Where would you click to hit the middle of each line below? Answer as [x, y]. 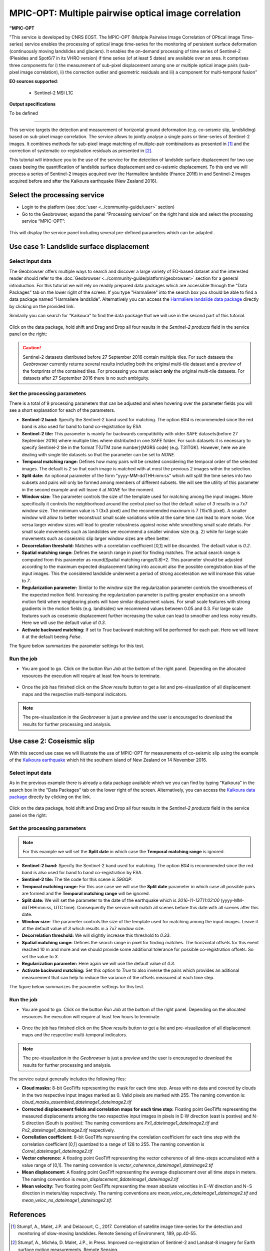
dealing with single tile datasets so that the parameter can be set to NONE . [98, 454]
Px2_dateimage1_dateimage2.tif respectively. [68, 1130]
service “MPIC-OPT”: [43, 221]
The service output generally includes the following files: [68, 1079]
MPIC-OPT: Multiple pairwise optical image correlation [125, 13]
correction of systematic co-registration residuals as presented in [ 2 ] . [81, 151]
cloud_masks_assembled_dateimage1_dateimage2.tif [77, 1102]
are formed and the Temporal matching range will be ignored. [86, 894]
